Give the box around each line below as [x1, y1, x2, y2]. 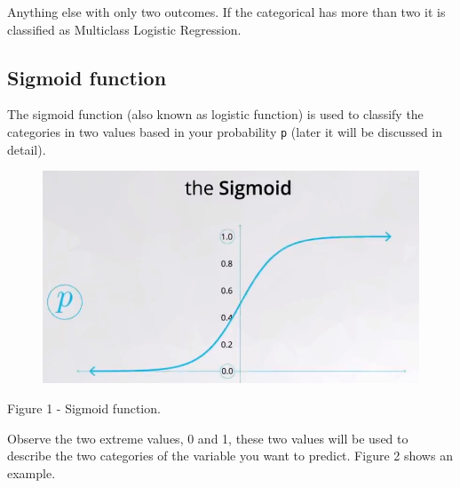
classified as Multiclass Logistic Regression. [7, 20, 242, 38]
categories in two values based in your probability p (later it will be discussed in [7, 122, 443, 140]
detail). [7, 140, 46, 158]
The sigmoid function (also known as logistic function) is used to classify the [7, 105, 424, 124]
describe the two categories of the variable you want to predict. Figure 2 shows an [7, 446, 453, 465]
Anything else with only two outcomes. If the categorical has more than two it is [7, 3, 446, 20]
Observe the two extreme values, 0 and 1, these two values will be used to [7, 428, 408, 447]
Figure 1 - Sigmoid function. [7, 398, 161, 417]
